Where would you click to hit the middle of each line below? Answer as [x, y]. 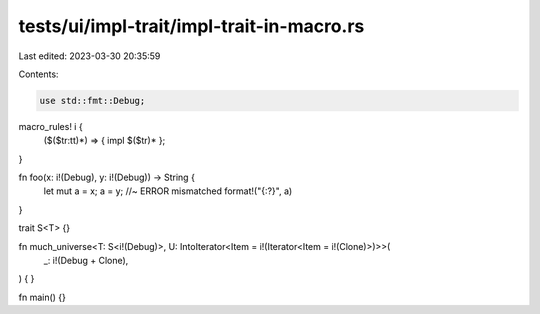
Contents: [38, 74]
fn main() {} [42, 297]
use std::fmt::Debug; [92, 100]
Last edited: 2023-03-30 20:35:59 [89, 56]
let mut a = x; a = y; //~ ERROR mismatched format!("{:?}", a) [168, 191]
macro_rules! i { [51, 126]
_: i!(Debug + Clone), [86, 261]
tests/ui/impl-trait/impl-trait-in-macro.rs [191, 26]
